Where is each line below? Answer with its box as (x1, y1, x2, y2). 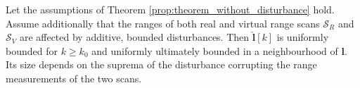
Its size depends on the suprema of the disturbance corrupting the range (6, 57, 317, 72)
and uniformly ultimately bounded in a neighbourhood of (91, 43, 338, 58)
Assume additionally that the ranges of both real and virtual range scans (6, 15, 320, 30)
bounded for (6, 43, 58, 58)
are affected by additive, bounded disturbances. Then (19, 30, 250, 44)
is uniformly (276, 30, 329, 44)
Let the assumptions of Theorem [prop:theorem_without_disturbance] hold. (6, 2, 335, 16)
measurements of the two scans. (6, 70, 142, 85)
